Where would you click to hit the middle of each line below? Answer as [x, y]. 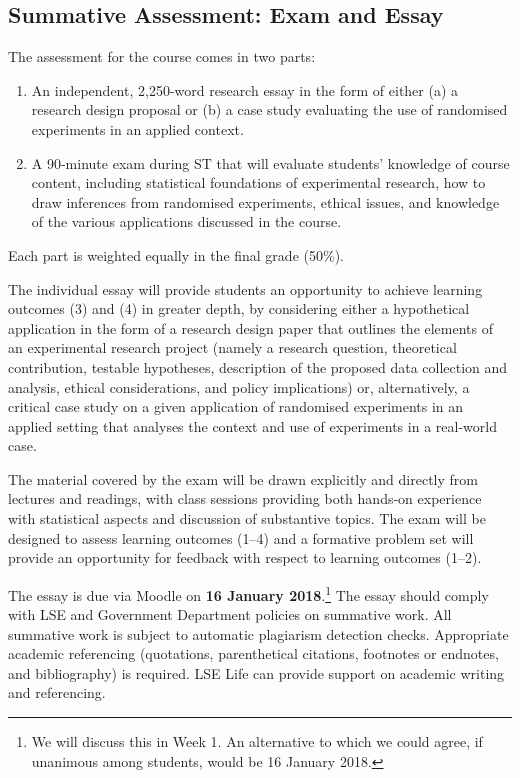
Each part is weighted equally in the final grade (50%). [176, 254]
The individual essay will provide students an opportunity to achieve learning [245, 288]
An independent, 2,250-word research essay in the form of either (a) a [245, 89]
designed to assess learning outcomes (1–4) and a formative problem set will [241, 537]
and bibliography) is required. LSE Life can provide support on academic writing [256, 672]
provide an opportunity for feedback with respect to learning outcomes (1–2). [245, 557]
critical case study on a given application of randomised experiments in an [236, 406]
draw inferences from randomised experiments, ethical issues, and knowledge [265, 201]
